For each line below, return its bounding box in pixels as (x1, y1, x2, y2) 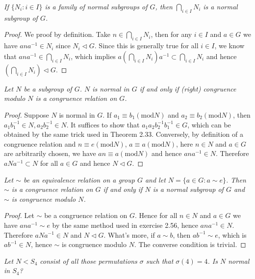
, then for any (151, 29, 192, 39)
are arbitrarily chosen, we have (4, 148, 96, 158)
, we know (214, 40, 245, 51)
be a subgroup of (24, 83, 72, 93)
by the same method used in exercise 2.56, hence (52, 219, 198, 230)
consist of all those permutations (40, 255, 137, 266)
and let (145, 174, 166, 185)
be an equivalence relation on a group (24, 174, 135, 185)
